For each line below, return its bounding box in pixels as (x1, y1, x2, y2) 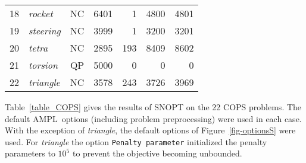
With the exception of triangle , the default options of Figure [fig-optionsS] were (5, 124, 296, 136)
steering (29, 24, 61, 37)
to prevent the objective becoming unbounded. (72, 147, 242, 159)
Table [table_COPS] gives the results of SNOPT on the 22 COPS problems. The (5, 101, 302, 113)
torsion (29, 58, 58, 72)
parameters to (5, 147, 55, 159)
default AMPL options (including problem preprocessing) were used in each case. (5, 112, 302, 124)
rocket (29, 7, 53, 20)
